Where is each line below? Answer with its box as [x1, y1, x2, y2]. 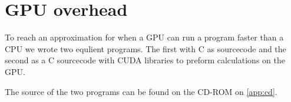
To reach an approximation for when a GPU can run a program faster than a [5, 31, 284, 43]
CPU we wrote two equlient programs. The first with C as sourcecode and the [5, 42, 286, 55]
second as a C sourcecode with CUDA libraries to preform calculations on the [5, 54, 285, 66]
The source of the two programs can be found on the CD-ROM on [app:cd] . [5, 85, 277, 97]
